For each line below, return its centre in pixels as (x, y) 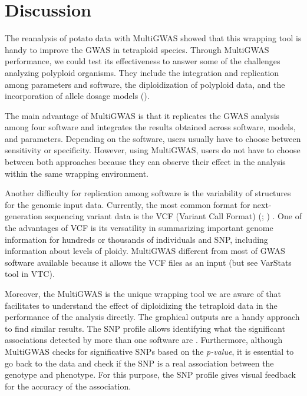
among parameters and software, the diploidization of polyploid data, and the (145, 84)
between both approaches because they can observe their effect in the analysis (145, 162)
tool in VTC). (30, 274)
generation (24, 216)
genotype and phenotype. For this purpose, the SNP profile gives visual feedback (150, 374)
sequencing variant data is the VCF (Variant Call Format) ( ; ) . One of (173, 216)
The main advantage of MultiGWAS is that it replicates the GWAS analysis (142, 115)
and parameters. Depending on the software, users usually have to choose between (153, 138)
